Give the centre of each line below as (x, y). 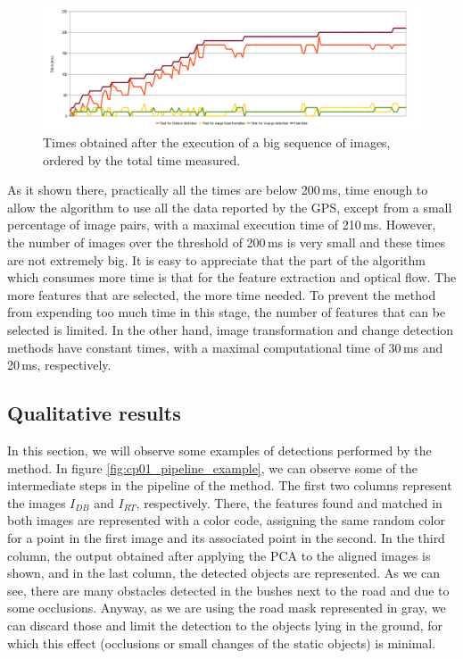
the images (37, 502)
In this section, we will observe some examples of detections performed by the (219, 450)
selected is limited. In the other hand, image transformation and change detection (231, 329)
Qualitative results (94, 413)
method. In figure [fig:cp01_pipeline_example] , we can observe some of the (212, 467)
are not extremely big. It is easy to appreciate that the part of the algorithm (216, 259)
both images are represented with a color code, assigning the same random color (226, 520)
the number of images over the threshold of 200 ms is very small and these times (227, 242)
